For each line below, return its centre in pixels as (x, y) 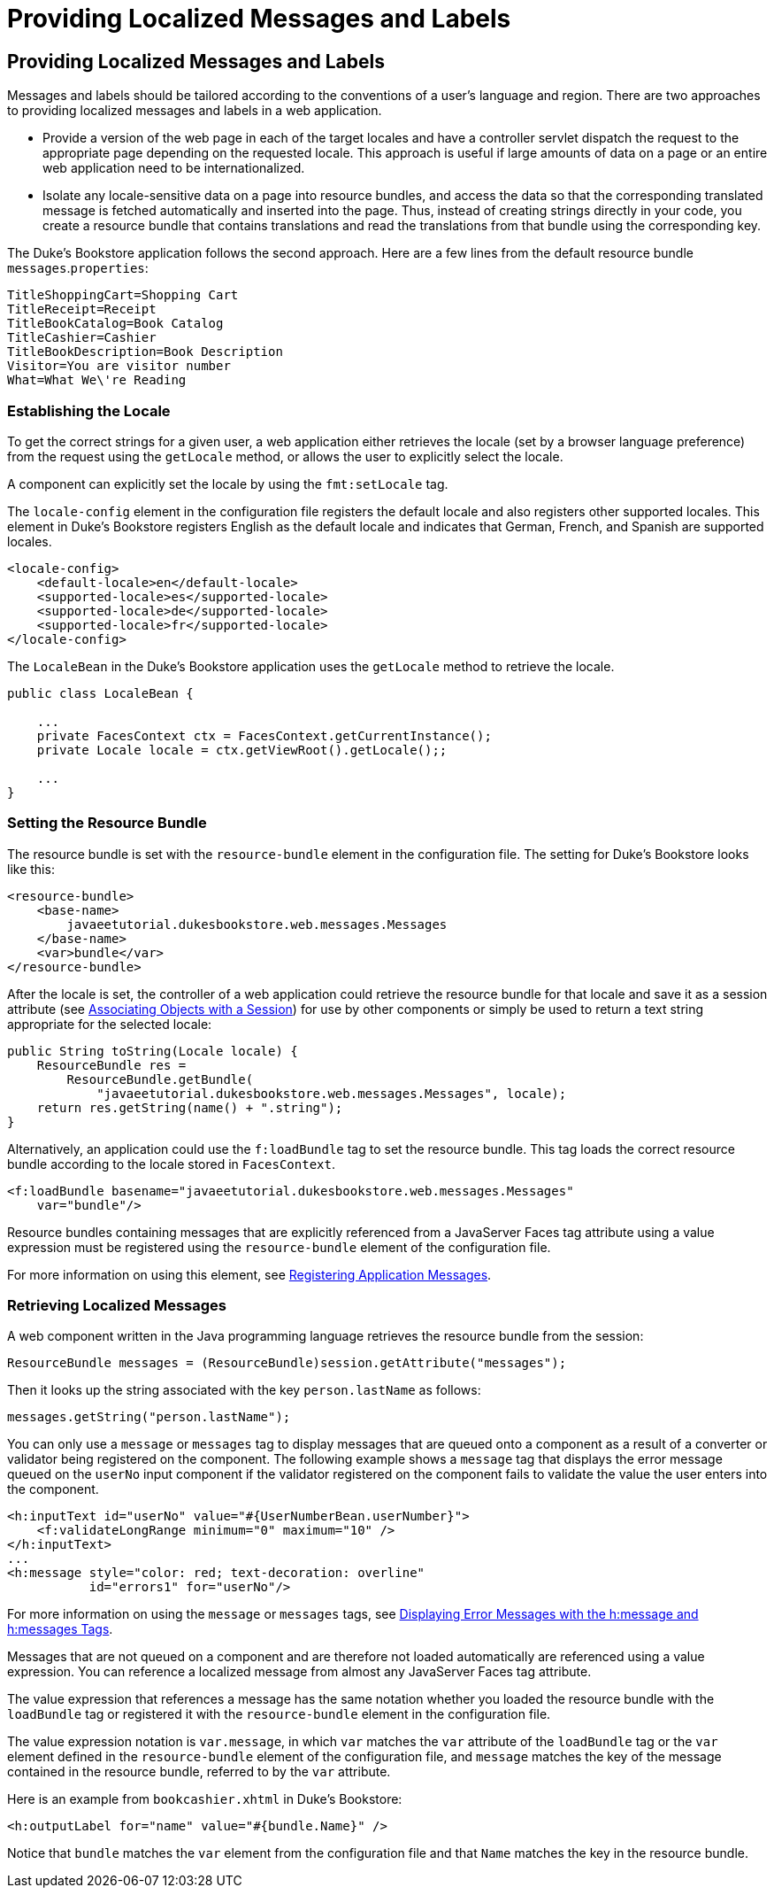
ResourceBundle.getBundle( (160, 1079)
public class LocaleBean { (100, 693)
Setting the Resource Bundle (107, 823)
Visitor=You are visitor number (119, 366)
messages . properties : (78, 268)
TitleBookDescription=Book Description (145, 352)
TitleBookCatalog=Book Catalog (115, 324)
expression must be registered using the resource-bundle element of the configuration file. (279, 1247)
